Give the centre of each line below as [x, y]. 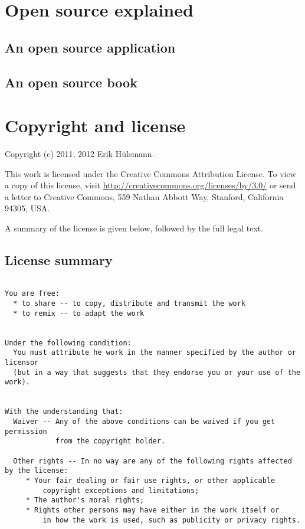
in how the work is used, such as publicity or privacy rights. [172, 520]
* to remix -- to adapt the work [79, 313]
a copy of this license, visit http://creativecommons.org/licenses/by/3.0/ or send [150, 185]
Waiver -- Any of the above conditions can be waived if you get [144, 422]
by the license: [37, 471]
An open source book [71, 82]
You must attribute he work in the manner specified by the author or [155, 353]
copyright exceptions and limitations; [121, 490]
